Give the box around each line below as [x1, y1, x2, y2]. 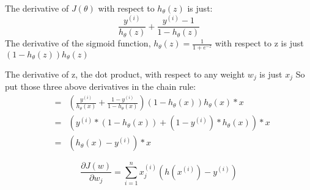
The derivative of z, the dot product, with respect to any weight [5, 67, 245, 80]
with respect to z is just [215, 37, 304, 49]
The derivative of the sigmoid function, [5, 37, 151, 49]
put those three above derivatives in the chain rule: [5, 80, 196, 93]
